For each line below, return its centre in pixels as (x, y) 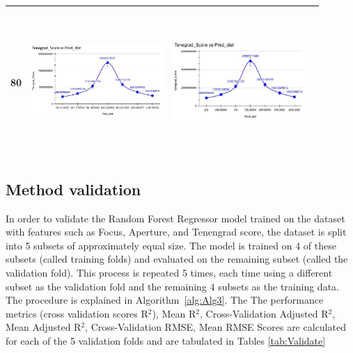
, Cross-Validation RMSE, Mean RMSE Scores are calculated (215, 327)
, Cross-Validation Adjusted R (264, 313)
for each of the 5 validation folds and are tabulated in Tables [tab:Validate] (166, 340)
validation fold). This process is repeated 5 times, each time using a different (169, 273)
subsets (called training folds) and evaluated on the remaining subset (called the (177, 259)
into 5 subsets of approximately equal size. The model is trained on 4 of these (171, 245)
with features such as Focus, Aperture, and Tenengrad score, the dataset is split (176, 232)
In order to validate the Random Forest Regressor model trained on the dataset (175, 218)
